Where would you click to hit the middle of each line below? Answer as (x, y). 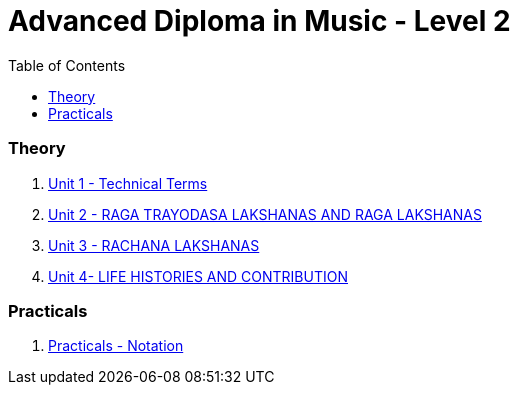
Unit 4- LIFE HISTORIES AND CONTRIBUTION (198, 276)
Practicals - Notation (116, 346)
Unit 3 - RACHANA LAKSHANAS (154, 245)
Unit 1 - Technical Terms (128, 183)
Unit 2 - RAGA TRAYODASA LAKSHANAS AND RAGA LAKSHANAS (265, 214)
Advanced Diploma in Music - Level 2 (259, 21)
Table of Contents (67, 65)
